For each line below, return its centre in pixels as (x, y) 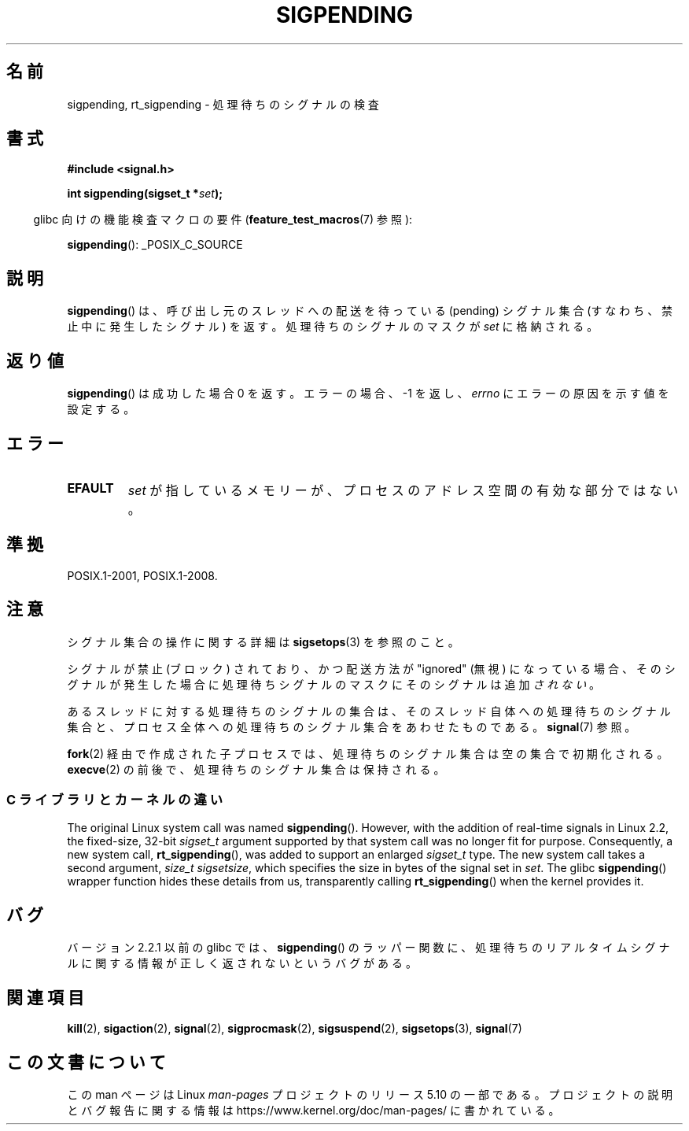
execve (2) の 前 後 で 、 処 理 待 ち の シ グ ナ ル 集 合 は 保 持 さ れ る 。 (256, 769)
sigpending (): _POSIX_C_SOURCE (155, 245)
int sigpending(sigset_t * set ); (145, 194)
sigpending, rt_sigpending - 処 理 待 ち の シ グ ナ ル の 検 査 (223, 104)
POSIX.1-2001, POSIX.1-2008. (142, 575)
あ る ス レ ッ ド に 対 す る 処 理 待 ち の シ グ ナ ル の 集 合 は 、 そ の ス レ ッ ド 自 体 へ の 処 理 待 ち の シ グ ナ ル (369, 711)
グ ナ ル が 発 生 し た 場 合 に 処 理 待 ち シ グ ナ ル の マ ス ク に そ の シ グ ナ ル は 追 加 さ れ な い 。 (334, 684)
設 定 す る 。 (101, 409)
